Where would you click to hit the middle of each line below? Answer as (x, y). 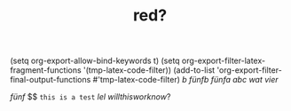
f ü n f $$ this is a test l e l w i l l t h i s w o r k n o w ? (90, 97)
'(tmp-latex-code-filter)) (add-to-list (149, 70)
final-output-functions (51, 80)
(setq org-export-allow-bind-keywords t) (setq (95, 61)
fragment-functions (46, 70)
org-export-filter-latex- (223, 61)
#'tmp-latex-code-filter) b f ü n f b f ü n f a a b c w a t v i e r (185, 80)
